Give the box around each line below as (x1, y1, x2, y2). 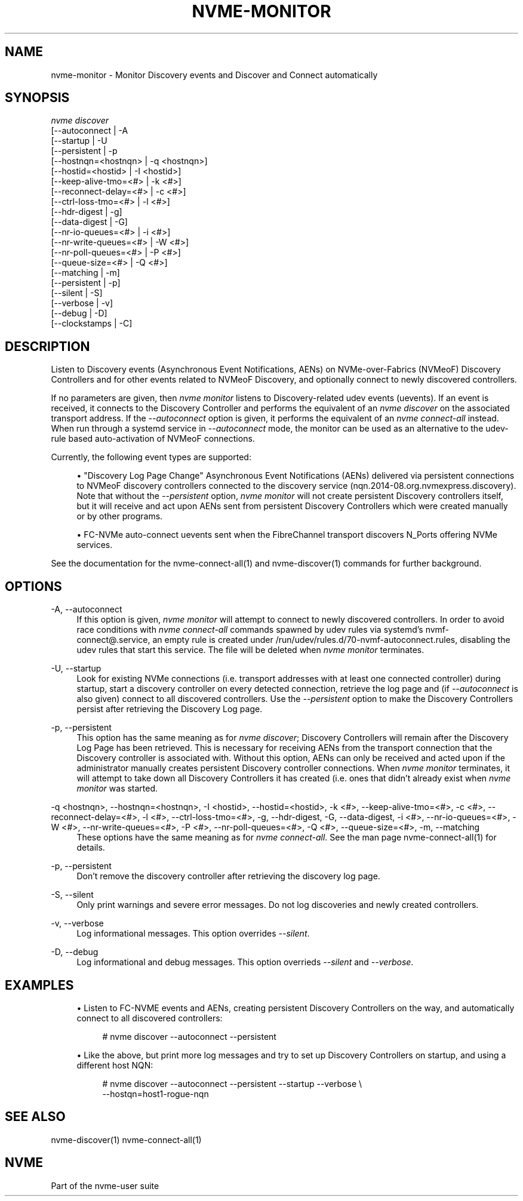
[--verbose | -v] (51, 298, 113, 309)
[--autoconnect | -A (51, 125, 128, 136)
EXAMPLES (5, 977, 74, 993)
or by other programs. (76, 511, 163, 522)
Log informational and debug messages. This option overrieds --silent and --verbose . (76, 957, 414, 968)
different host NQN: (76, 1060, 153, 1070)
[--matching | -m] (51, 267, 120, 278)
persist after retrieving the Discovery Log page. (76, 704, 263, 715)
